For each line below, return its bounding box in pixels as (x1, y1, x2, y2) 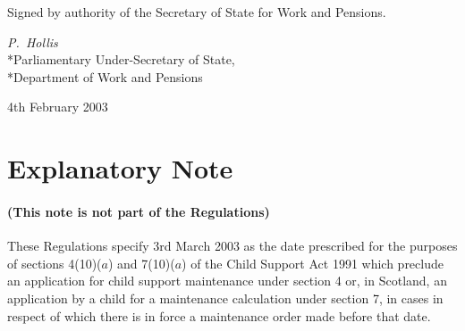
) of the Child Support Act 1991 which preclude (182, 253, 444, 272)
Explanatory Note (7, 150, 233, 186)
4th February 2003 (7, 97, 108, 116)
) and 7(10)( (107, 253, 175, 272)
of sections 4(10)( (7, 253, 102, 272)
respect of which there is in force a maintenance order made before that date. (7, 306, 431, 325)
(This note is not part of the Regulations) (7, 202, 270, 220)
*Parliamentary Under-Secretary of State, (7, 50, 235, 69)
